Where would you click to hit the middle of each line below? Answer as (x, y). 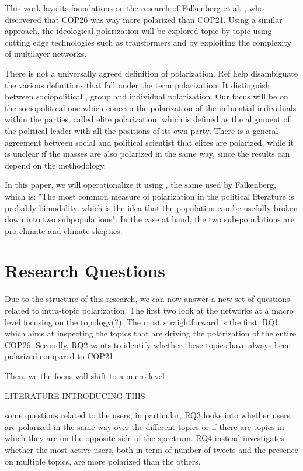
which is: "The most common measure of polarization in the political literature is (149, 196)
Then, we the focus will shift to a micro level (85, 375)
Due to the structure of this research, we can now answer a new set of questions (147, 299)
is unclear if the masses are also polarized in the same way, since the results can (147, 154)
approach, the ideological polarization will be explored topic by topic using (138, 31)
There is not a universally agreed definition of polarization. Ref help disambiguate (151, 73)
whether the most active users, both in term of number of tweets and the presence (151, 449)
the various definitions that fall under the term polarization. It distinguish (137, 85)
